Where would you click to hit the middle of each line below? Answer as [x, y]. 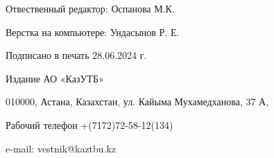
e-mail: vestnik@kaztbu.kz [61, 148]
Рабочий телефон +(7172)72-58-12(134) [89, 124]
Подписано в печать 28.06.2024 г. [76, 55]
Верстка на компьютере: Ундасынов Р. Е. [93, 32]
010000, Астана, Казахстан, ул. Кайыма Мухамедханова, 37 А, [137, 102]
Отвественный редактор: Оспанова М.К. [90, 8]
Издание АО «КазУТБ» [55, 78]
